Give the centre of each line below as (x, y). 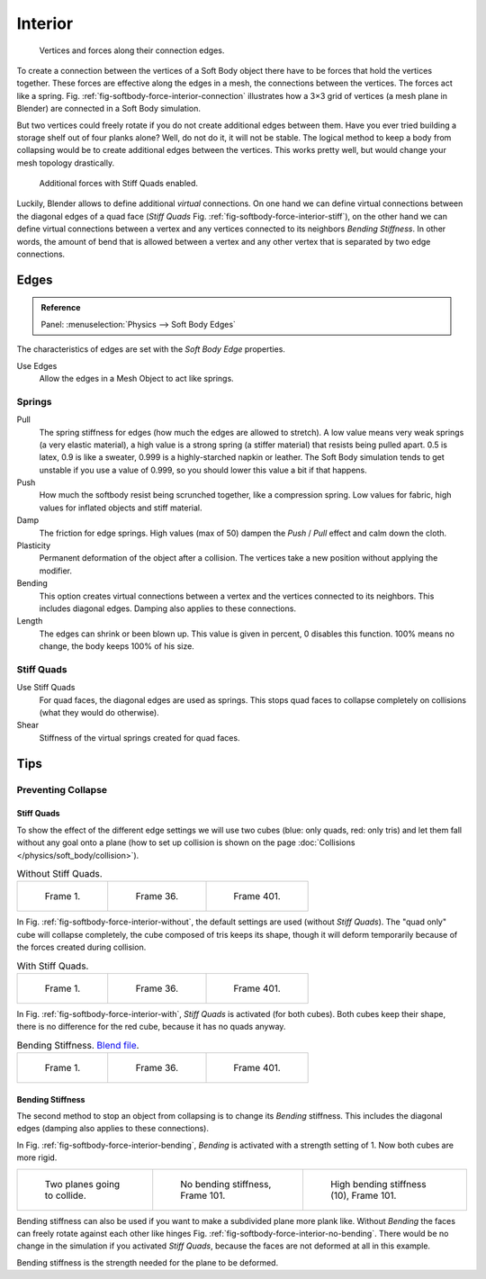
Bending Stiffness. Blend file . (78, 1045)
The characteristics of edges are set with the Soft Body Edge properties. (151, 349)
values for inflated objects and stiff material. (121, 508)
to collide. (65, 1195)
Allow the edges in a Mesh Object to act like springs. (136, 378)
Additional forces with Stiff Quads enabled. (118, 184)
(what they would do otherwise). (99, 713)
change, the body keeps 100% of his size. (117, 646)
